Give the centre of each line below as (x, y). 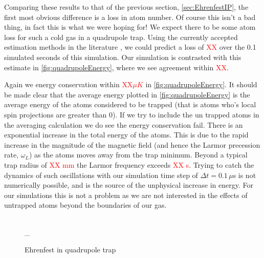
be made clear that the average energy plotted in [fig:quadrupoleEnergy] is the (127, 94)
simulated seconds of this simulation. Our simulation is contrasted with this (123, 57)
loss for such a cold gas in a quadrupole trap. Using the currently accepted (121, 37)
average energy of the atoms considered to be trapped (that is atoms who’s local (130, 104)
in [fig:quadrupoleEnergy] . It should (201, 84)
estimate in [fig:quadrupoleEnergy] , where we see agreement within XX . (116, 67)
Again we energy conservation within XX (69, 84)
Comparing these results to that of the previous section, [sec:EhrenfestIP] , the (126, 7)
